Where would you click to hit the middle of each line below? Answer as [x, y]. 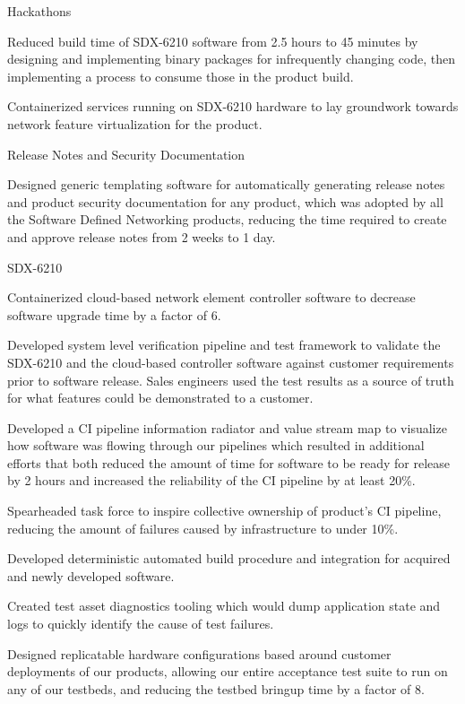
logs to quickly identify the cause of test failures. [141, 624]
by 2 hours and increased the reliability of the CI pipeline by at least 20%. [211, 480]
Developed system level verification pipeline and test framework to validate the [224, 345]
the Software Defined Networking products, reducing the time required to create [227, 219]
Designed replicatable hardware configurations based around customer [199, 653]
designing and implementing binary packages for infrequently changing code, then [232, 59]
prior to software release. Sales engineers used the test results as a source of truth [231, 380]
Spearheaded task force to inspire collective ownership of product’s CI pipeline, [224, 511]
